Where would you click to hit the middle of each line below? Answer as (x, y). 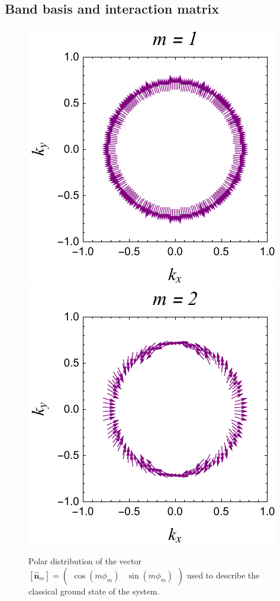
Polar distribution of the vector (85, 561)
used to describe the (223, 575)
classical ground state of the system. (94, 591)
